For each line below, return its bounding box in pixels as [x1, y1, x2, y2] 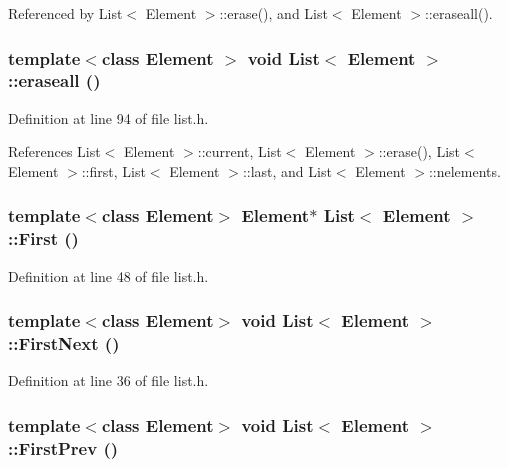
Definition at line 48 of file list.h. [8, 265, 209, 286]
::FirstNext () [8, 331, 120, 356]
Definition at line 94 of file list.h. [8, 107, 209, 128]
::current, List [197, 141, 282, 162]
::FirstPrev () [8, 435, 119, 460]
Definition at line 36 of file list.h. [8, 370, 209, 391]
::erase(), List [378, 141, 460, 162]
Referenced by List [8, 3, 123, 23]
